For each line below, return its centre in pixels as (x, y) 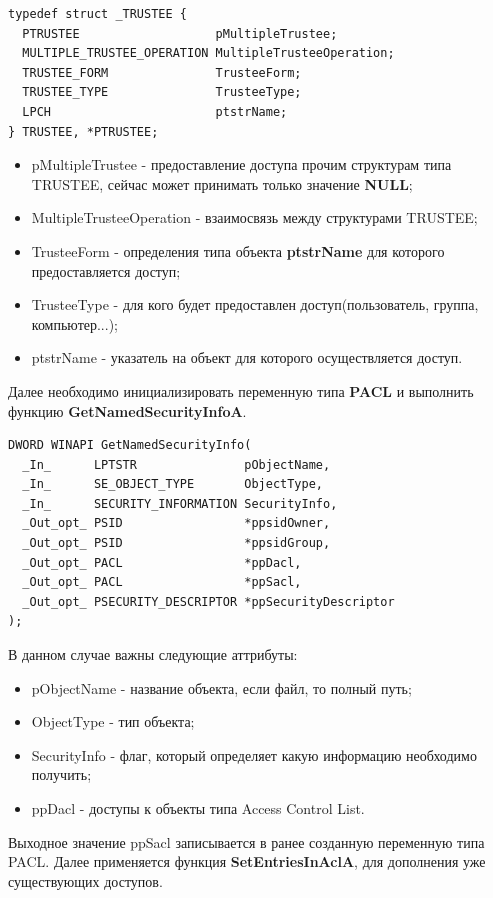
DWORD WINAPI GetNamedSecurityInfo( (130, 445)
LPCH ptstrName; (155, 111)
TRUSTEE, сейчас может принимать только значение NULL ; (222, 183)
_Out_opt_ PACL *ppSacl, (162, 582)
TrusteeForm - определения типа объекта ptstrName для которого (238, 250)
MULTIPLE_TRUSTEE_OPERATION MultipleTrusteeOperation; (208, 53)
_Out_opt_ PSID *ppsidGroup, (176, 543)
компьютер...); (74, 323)
